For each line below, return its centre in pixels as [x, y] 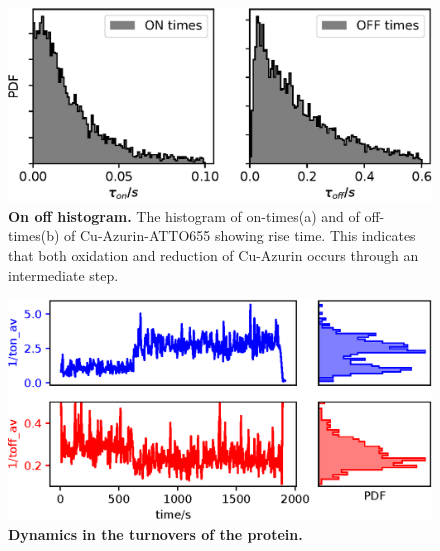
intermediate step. [63, 274]
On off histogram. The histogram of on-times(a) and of [184, 215]
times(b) [34, 235]
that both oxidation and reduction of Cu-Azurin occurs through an [213, 254]
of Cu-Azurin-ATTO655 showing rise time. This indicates [240, 235]
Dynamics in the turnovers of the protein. [155, 534]
